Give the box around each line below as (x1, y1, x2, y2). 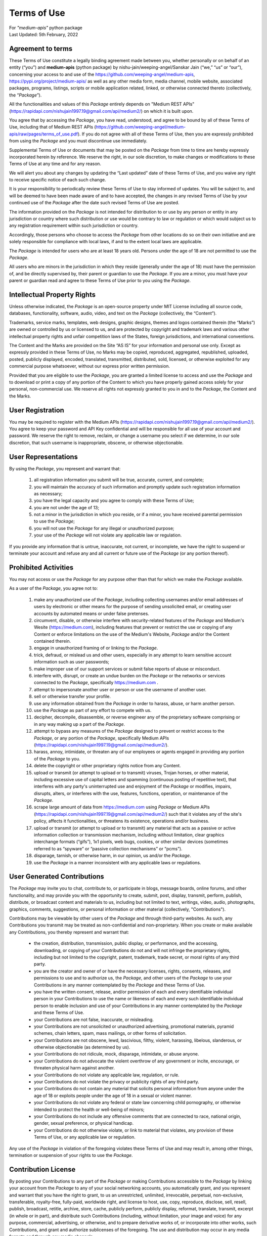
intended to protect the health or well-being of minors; (34, 1106, 145, 1112)
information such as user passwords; (34, 659, 110, 665)
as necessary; (34, 490, 63, 496)
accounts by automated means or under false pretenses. (34, 611, 149, 617)
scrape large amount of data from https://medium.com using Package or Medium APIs (34, 804, 210, 810)
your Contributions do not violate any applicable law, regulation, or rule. (34, 1072, 179, 1078)
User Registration (9, 406, 64, 414)
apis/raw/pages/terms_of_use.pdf (9, 131, 78, 137)
